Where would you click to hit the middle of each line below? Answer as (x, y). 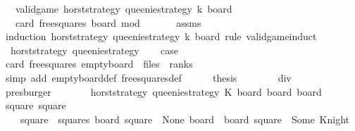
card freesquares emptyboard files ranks (99, 64)
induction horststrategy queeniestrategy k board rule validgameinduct (161, 36)
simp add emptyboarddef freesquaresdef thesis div (148, 77)
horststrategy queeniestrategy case (94, 50)
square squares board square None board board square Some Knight (185, 119)
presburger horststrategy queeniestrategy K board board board (163, 91)
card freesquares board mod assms (108, 22)
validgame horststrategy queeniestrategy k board (124, 8)
